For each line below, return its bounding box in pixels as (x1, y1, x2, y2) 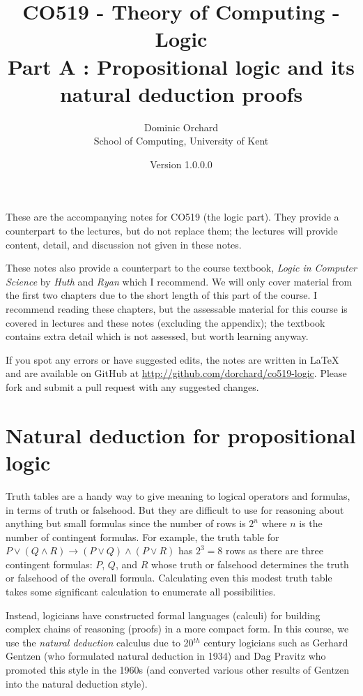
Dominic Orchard (144, 119, 219, 134)
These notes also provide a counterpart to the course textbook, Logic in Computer (6, 260, 357, 275)
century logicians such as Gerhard (203, 635, 348, 649)
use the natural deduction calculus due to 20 (6, 635, 194, 649)
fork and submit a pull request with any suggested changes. (6, 380, 259, 394)
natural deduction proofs (59, 79, 303, 108)
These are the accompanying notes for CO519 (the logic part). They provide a (6, 209, 339, 224)
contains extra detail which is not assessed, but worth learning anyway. (6, 329, 309, 343)
